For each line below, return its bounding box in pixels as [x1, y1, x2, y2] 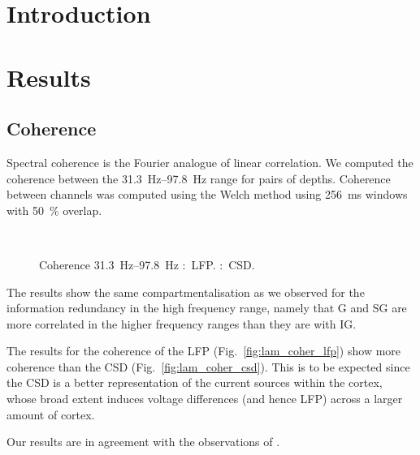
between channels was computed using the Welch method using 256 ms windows [6, 186, 408, 203]
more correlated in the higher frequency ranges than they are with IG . [6, 315, 357, 332]
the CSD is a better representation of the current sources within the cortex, [6, 374, 383, 391]
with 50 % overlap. [6, 201, 102, 218]
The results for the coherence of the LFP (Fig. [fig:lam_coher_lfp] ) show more [6, 342, 401, 359]
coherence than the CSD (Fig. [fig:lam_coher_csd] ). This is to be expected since [6, 358, 410, 375]
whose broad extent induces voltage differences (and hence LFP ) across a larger [6, 390, 403, 407]
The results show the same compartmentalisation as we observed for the [6, 283, 365, 300]
